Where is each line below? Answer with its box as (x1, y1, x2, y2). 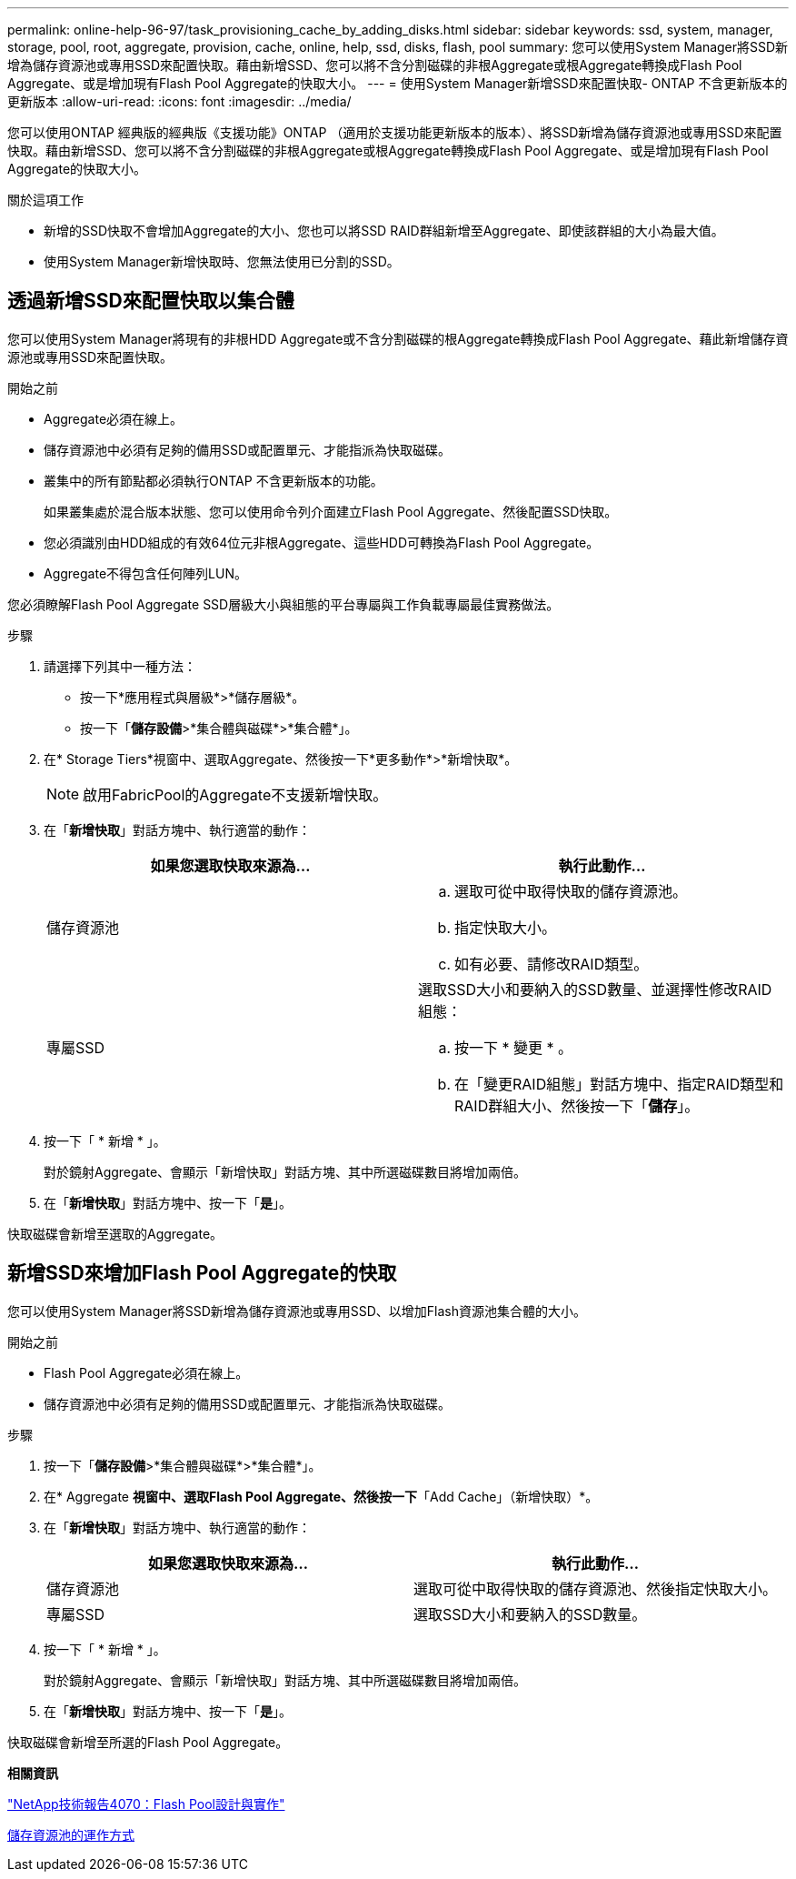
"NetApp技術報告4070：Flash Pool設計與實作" (7, 1795, 285, 1812)
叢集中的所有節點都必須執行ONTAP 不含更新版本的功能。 (44, 472, 383, 488)
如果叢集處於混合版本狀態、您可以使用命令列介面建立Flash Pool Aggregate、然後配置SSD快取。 (44, 503, 618, 519)
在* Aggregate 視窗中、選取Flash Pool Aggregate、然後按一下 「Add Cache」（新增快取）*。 (44, 1488, 599, 1504)
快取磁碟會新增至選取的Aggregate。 (7, 1225, 224, 1241)
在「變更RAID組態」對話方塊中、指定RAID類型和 (454, 1074, 784, 1093)
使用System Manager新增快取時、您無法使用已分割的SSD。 (44, 254, 400, 269)
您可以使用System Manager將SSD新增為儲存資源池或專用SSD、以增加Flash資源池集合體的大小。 (7, 1302, 587, 1319)
